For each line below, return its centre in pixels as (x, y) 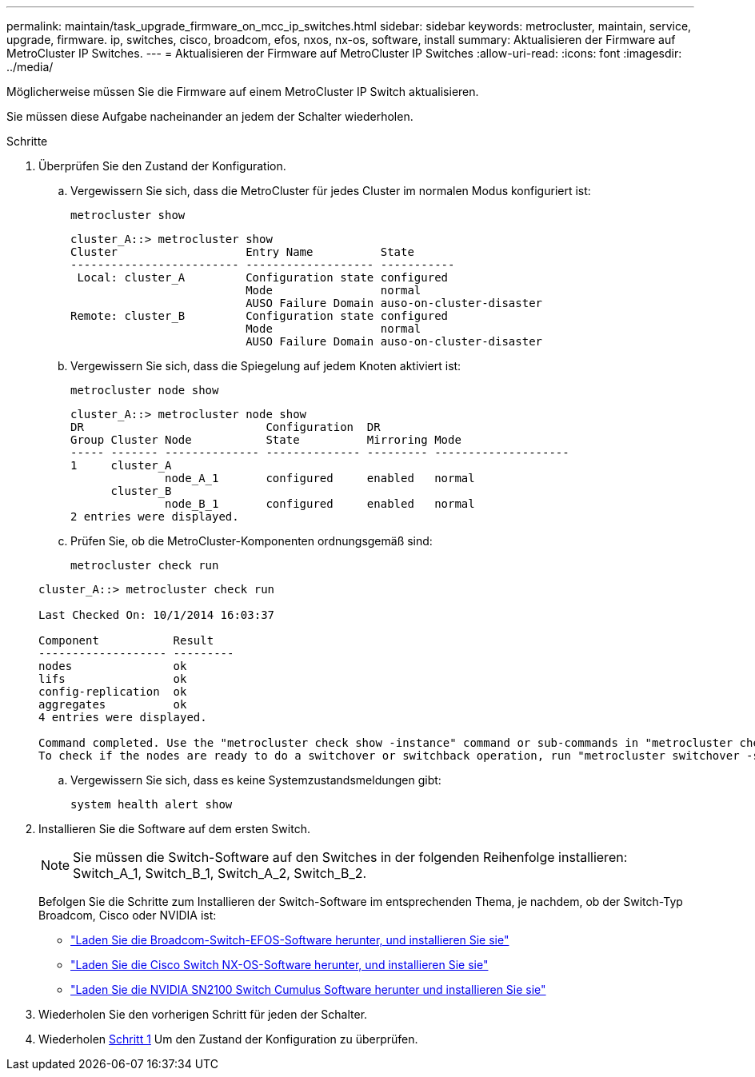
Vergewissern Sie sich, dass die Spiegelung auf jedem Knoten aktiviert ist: (266, 366)
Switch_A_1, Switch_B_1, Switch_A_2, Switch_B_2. (220, 873)
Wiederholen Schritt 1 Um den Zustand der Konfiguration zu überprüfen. (228, 1039)
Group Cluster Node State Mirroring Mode (266, 440)
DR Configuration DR (226, 427)
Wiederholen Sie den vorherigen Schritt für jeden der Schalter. (203, 1014)
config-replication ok (113, 692)
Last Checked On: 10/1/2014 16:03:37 (157, 615)
